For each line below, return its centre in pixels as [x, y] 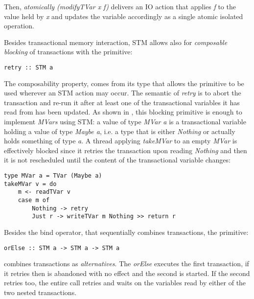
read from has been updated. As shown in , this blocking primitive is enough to [123, 112]
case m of [34, 200]
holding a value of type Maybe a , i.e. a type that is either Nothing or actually [120, 131]
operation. [19, 26]
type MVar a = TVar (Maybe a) [53, 175]
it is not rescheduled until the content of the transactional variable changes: [117, 160]
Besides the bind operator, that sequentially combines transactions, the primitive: [126, 232]
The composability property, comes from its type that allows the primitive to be [124, 83]
